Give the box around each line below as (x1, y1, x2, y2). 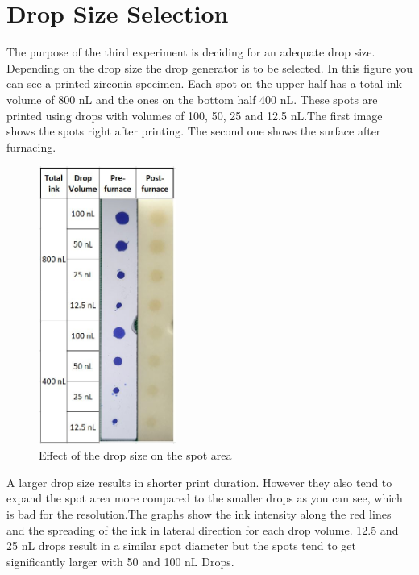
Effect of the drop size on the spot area (39, 447, 232, 464)
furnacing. (6, 138, 56, 155)
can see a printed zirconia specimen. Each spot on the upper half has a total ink (6, 75, 403, 92)
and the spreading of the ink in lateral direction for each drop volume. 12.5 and (6, 521, 399, 538)
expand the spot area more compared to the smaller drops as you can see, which (6, 490, 403, 506)
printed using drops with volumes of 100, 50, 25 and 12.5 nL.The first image (6, 106, 383, 123)
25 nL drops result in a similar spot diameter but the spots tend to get (6, 537, 357, 554)
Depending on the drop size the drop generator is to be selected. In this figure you (6, 59, 413, 76)
